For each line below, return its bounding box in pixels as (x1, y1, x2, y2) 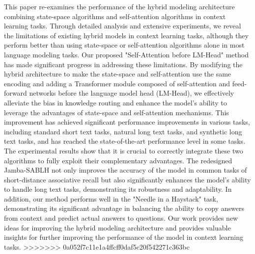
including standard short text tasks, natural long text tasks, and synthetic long (4, 126, 242, 136)
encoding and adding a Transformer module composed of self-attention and (4, 78, 230, 88)
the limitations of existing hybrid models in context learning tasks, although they (4, 30, 249, 40)
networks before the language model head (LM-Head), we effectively (29, 88, 234, 98)
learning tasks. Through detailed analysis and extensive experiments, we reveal (4, 21, 241, 31)
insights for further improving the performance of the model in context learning (4, 232, 243, 242)
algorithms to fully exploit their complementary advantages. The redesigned (4, 155, 232, 165)
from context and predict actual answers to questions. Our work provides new (4, 213, 238, 223)
